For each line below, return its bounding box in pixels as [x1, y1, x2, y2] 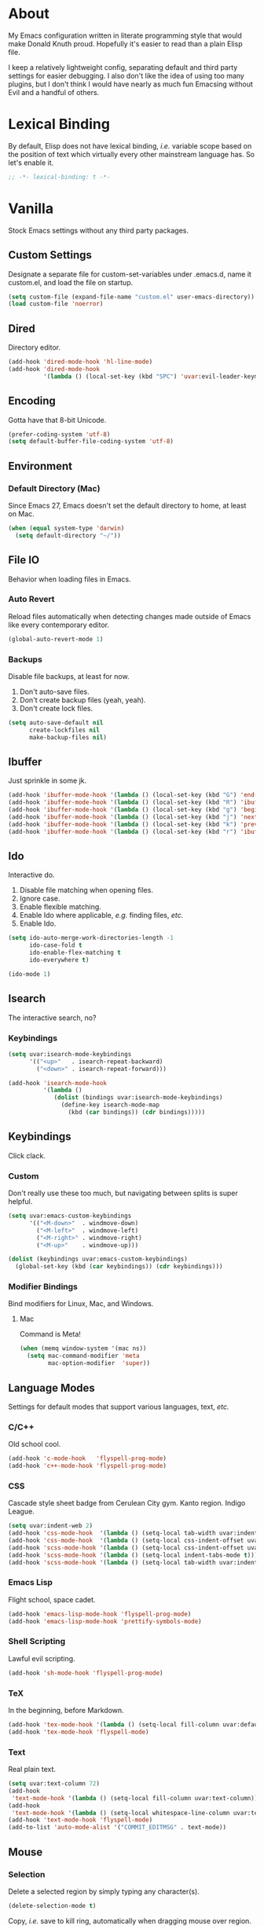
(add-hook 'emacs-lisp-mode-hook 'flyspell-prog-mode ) [8, 1610, 192, 1618]
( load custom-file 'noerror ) [8, 300, 104, 308]
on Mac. [8, 508, 35, 519]
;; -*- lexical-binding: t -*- [8, 173, 111, 181]
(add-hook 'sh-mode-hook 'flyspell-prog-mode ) [8, 1669, 163, 1677]
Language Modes [8, 1381, 96, 1395]
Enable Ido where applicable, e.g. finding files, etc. [19, 911, 184, 920]
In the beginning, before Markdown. [8, 1706, 124, 1715]
